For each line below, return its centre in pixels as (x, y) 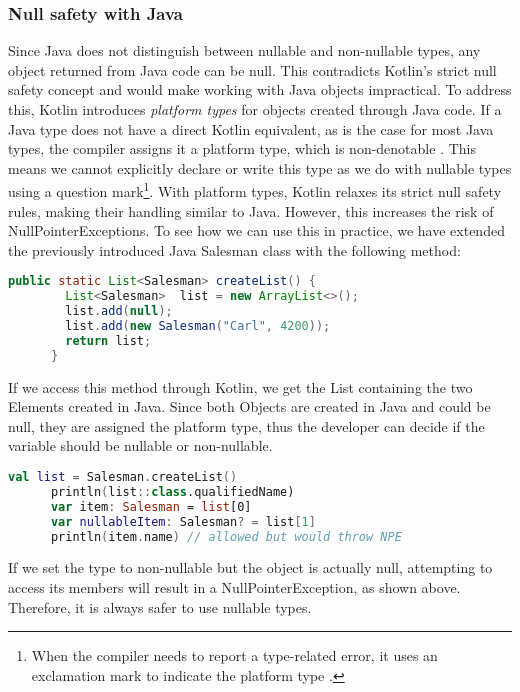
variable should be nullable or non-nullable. (140, 445)
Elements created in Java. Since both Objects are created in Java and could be (249, 406)
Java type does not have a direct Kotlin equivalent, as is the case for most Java (251, 128)
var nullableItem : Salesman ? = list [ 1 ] (183, 521)
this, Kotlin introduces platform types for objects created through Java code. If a (255, 109)
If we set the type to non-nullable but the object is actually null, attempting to (250, 567)
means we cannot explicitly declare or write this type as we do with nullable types (260, 167)
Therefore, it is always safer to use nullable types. (160, 606)
